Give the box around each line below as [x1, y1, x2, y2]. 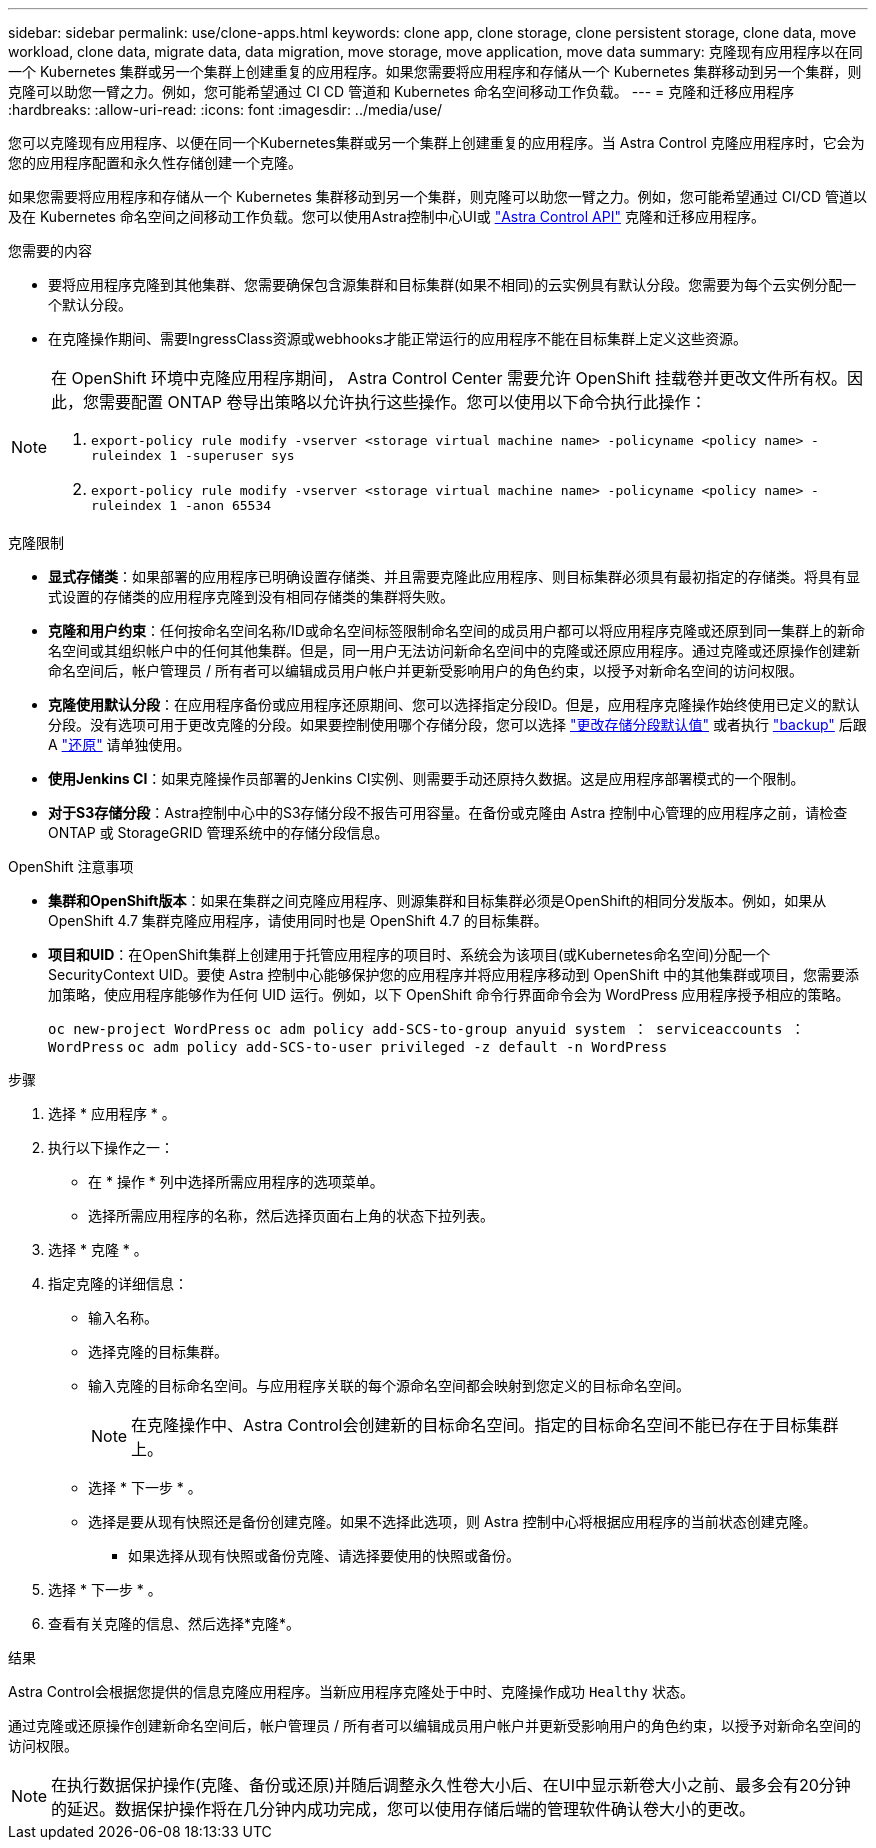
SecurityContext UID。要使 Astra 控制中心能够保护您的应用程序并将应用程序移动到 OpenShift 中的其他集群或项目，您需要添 [48, 966, 859, 983]
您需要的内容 [8, 242, 92, 259]
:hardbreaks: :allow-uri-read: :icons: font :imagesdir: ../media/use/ [8, 101, 443, 118]
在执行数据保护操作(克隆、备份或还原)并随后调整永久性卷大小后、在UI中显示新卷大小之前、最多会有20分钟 [51, 1775, 851, 1795]
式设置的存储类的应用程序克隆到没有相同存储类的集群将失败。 [48, 588, 454, 605]
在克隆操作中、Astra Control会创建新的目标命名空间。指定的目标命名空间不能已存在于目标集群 [131, 1415, 839, 1435]
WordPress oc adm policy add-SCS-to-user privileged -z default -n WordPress [48, 1039, 668, 1055]
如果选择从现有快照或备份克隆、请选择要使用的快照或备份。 [128, 1547, 520, 1564]
